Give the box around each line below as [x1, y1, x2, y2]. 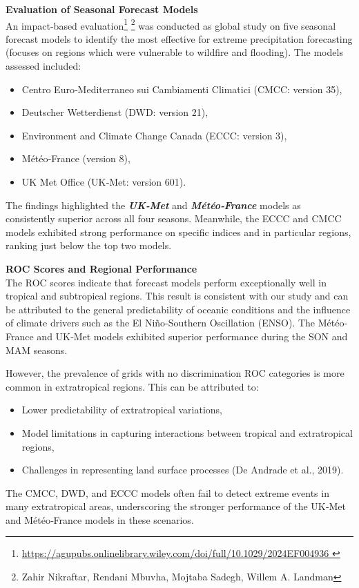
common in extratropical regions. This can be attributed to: [6, 379, 259, 393]
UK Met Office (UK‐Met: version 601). [21, 175, 186, 188]
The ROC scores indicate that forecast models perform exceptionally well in [6, 275, 327, 289]
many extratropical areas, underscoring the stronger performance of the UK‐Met [6, 499, 346, 513]
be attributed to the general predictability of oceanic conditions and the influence [6, 302, 351, 316]
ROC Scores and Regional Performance [6, 261, 197, 275]
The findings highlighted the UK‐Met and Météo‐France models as [6, 197, 301, 212]
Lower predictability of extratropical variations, [21, 402, 223, 417]
